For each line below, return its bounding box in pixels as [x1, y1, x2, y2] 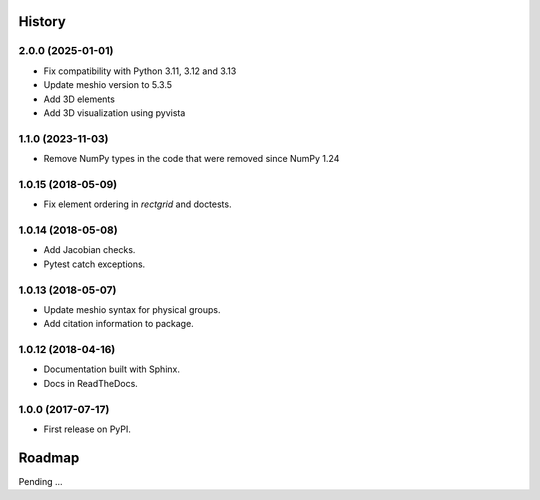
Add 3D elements [43, 93, 115, 105]
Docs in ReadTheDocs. [43, 377, 139, 389]
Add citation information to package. [43, 318, 194, 330]
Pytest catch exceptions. [43, 258, 146, 270]
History [18, 13, 67, 30]
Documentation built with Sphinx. [43, 363, 180, 375]
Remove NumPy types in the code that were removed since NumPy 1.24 [43, 153, 340, 165]
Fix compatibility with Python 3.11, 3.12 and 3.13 [43, 65, 237, 77]
